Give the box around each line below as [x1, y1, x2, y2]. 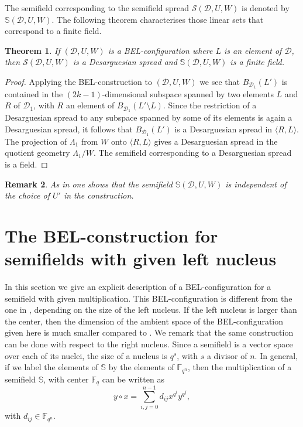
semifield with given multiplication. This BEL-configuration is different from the [5, 292, 292, 304]
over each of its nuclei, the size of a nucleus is [5, 349, 167, 361]
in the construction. [63, 189, 134, 201]
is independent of [225, 177, 287, 190]
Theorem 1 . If [5, 44, 60, 56]
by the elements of [108, 361, 174, 373]
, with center [43, 373, 89, 385]
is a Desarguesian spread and [73, 56, 177, 68]
